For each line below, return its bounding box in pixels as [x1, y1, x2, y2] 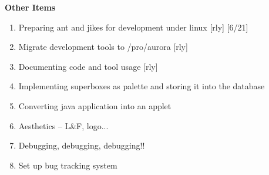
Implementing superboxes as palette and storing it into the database [18, 80, 265, 92]
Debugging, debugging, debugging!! [18, 139, 145, 152]
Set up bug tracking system [18, 159, 117, 171]
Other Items [5, 1, 56, 13]
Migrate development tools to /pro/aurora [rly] [18, 41, 188, 53]
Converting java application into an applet [18, 99, 172, 112]
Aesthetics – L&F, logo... [18, 119, 109, 132]
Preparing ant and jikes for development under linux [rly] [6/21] [18, 21, 248, 33]
